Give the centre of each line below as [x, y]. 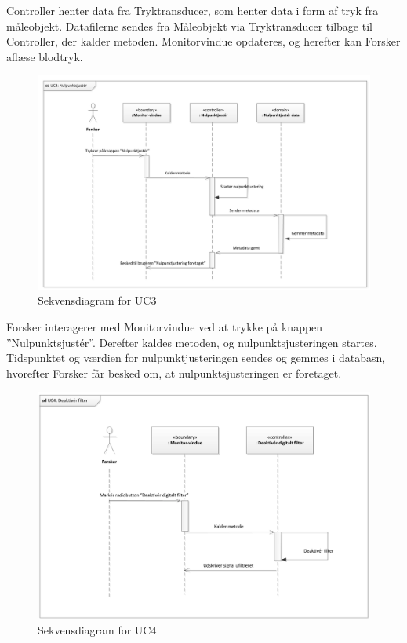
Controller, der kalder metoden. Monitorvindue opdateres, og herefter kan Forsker [203, 41]
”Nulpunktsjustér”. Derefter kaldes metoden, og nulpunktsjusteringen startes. [192, 342]
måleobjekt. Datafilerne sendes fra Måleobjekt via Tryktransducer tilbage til [189, 26]
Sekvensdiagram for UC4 [97, 630]
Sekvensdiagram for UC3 [97, 300]
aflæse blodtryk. [45, 56]
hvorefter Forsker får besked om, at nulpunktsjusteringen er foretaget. [174, 373]
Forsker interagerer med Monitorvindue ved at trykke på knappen [165, 327]
